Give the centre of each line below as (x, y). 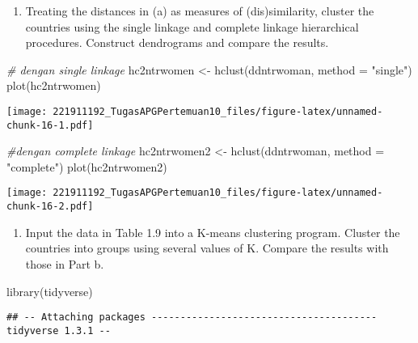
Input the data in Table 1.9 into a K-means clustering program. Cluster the (213, 232)
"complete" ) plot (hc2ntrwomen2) (87, 166)
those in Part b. (65, 263)
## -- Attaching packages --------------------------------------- (192, 318)
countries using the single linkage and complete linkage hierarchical (192, 26)
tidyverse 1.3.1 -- (59, 330)
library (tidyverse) (50, 291)
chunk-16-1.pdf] (50, 125)
